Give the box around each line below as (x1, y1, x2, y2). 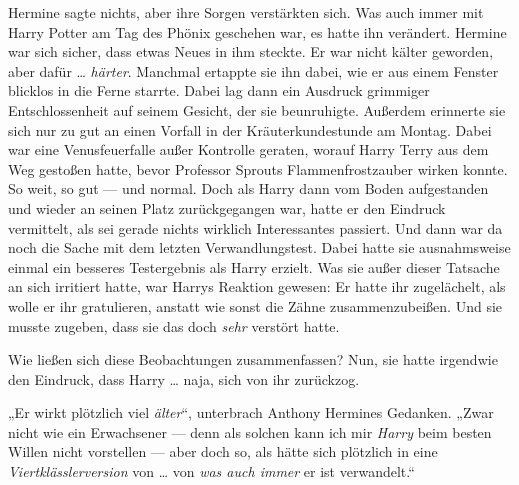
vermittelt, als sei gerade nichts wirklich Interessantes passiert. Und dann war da (8, 217, 503, 238)
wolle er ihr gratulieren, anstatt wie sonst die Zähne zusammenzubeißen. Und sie (8, 295, 503, 316)
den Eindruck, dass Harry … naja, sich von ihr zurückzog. (8, 368, 360, 389)
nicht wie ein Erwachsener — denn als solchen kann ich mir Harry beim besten (8, 421, 492, 442)
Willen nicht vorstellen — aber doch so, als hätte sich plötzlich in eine (8, 441, 438, 462)
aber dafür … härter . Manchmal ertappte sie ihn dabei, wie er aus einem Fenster (8, 60, 499, 81)
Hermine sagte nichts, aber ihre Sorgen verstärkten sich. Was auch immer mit (8, 2, 484, 22)
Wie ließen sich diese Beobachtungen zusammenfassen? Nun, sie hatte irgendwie (8, 349, 498, 370)
